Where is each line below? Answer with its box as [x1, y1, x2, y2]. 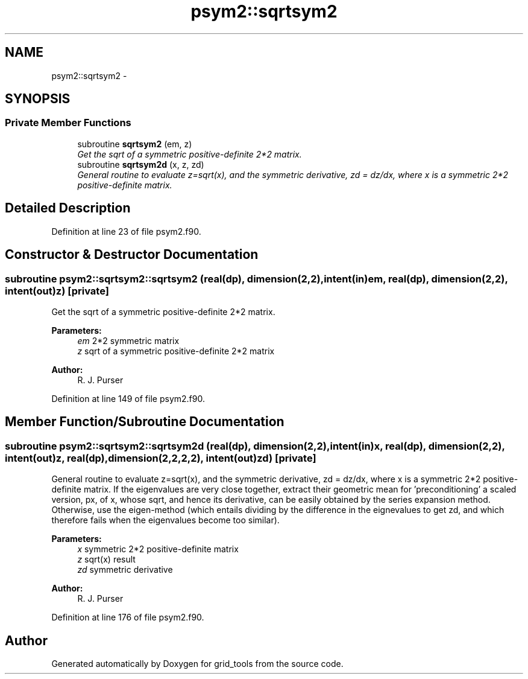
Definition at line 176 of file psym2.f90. [51, 612, 204, 623]
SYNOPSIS [5, 91, 71, 107]
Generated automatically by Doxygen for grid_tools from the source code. [51, 658, 344, 669]
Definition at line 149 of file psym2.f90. [51, 393, 205, 404]
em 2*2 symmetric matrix [77, 335, 180, 346]
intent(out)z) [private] [5, 284, 109, 297]
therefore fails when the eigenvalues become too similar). [51, 515, 280, 526]
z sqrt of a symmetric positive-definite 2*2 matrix [77, 345, 275, 356]
